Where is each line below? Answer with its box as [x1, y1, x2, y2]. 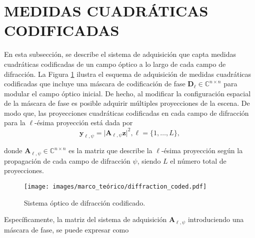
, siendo [137, 155, 161, 166]
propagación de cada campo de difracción [4, 155, 130, 166]
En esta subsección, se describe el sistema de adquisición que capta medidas [4, 49, 236, 59]
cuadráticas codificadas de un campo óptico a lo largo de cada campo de [4, 58, 226, 69]
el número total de [170, 155, 226, 166]
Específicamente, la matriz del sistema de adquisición [4, 214, 167, 225]
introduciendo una [187, 214, 244, 225]
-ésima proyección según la [161, 145, 243, 156]
